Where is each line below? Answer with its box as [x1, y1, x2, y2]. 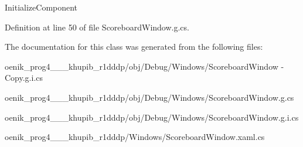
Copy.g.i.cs [5, 71, 43, 84]
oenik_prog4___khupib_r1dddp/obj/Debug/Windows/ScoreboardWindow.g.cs [5, 91, 294, 103]
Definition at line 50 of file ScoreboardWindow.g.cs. [5, 20, 189, 33]
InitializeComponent [5, 1, 78, 13]
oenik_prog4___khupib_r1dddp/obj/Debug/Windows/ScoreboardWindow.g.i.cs [5, 111, 299, 123]
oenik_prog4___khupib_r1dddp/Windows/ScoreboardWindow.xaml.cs [5, 131, 265, 143]
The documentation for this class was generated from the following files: [5, 40, 263, 53]
